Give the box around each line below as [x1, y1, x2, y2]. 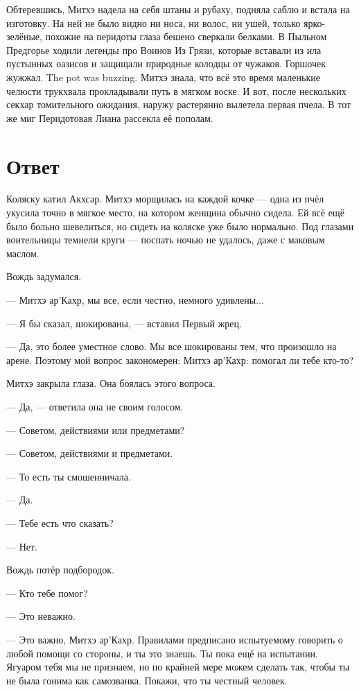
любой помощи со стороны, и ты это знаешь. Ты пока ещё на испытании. [6, 646, 318, 660]
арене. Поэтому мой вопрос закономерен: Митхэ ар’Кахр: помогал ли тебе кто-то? [6, 352, 354, 367]
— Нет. [6, 539, 37, 553]
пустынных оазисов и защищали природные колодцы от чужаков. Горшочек [6, 56, 326, 71]
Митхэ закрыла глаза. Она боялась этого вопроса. [6, 376, 216, 390]
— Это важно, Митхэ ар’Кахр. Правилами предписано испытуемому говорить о [6, 632, 343, 646]
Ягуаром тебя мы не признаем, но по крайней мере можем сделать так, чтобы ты [6, 659, 350, 674]
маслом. [6, 245, 40, 260]
